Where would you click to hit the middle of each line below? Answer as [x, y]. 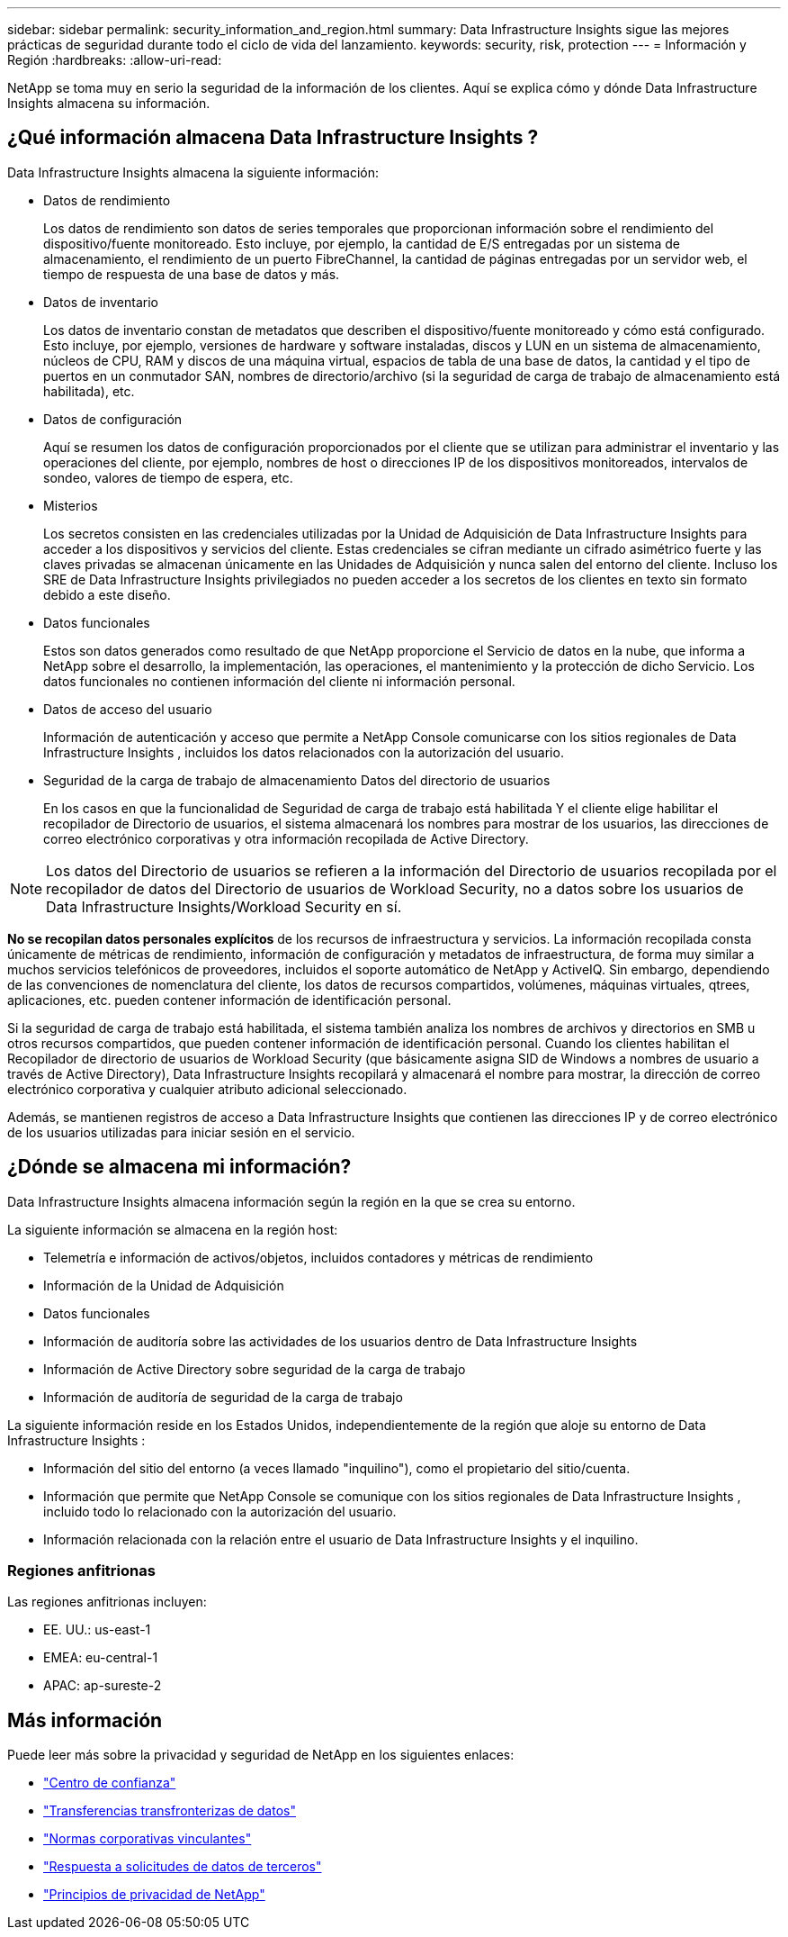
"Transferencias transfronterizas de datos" [170, 1811]
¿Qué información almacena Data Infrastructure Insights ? [273, 138]
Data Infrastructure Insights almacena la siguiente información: [193, 172]
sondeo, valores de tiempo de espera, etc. [168, 477]
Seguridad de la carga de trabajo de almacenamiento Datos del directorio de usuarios [297, 780]
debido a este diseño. [107, 594]
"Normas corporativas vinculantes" [148, 1839]
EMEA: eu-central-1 [101, 1658]
